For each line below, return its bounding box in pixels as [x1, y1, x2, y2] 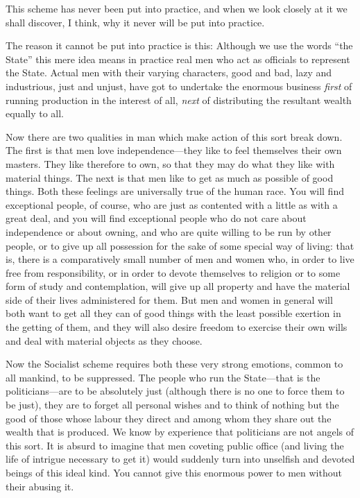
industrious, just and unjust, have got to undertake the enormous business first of [6, 78, 352, 93]
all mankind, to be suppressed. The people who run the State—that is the [6, 370, 320, 384]
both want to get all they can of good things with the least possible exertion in [6, 306, 341, 320]
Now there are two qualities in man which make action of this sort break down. [6, 129, 343, 144]
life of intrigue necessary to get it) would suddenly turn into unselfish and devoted [6, 452, 355, 466]
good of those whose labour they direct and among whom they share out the [6, 411, 332, 425]
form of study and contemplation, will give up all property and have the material [6, 279, 350, 293]
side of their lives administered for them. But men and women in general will [6, 292, 333, 307]
